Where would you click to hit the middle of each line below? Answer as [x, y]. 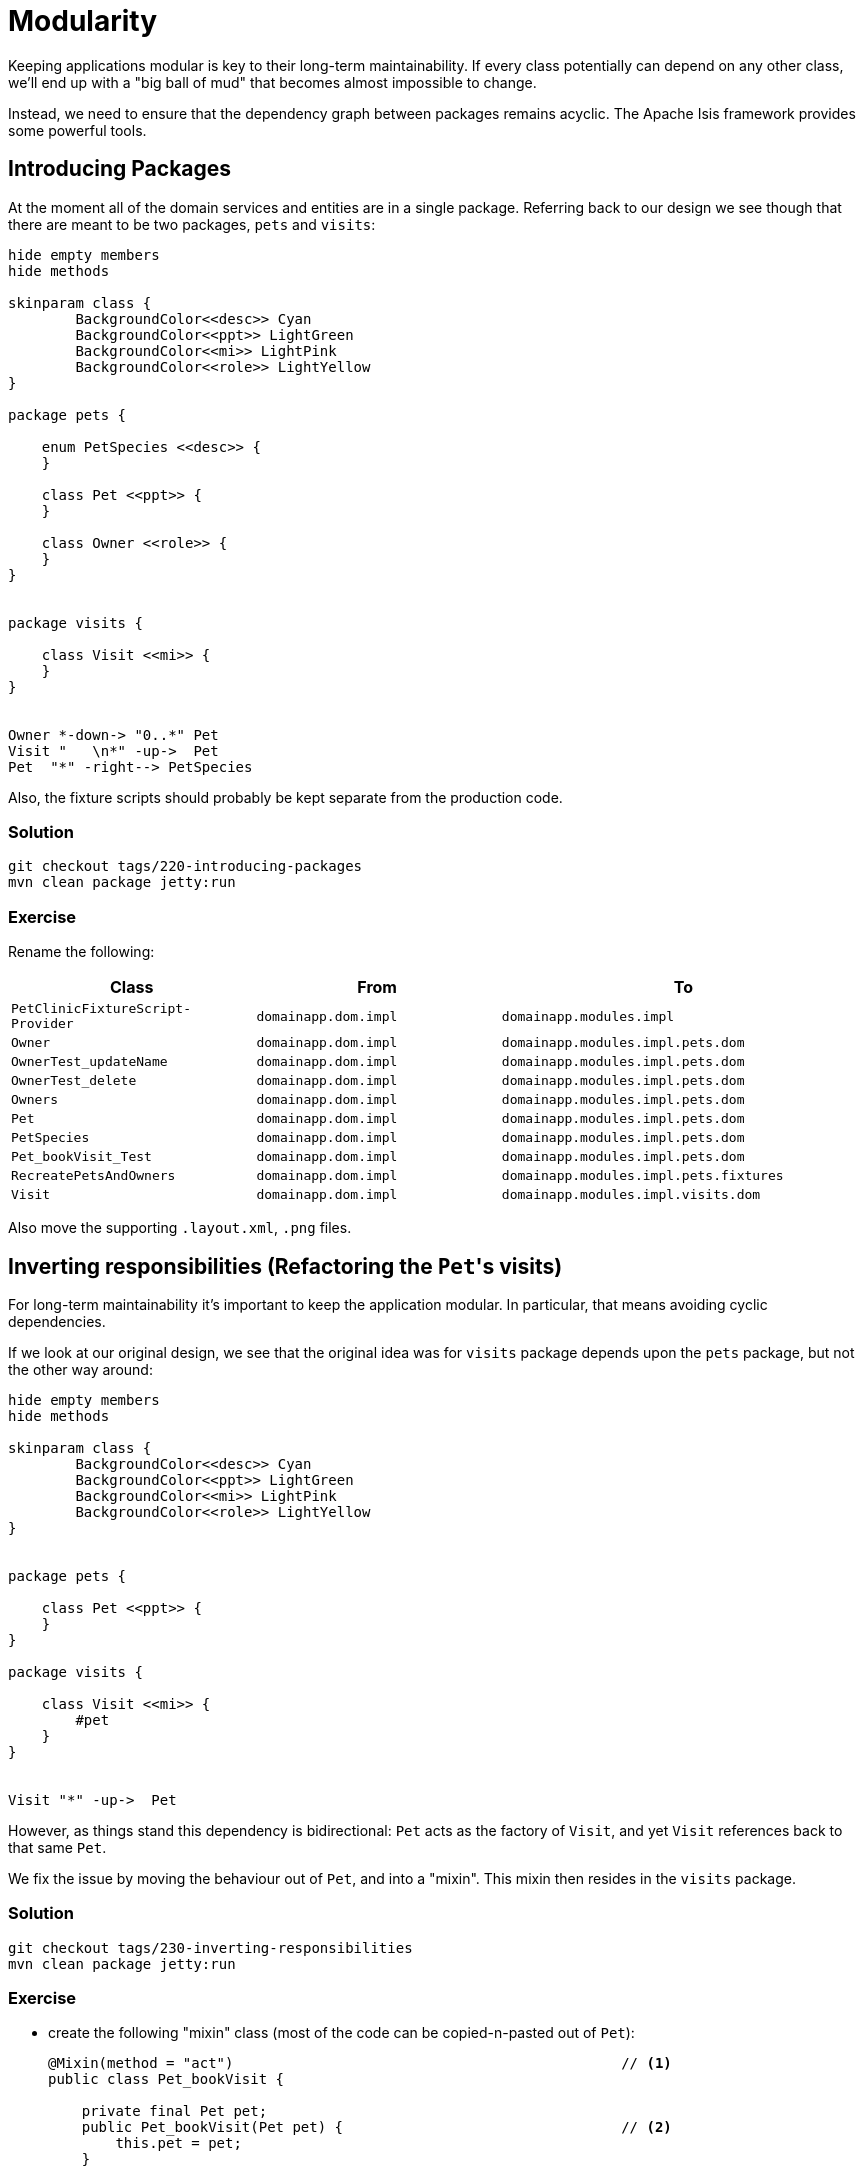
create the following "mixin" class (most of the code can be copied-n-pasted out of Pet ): [341, 2033]
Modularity [83, 21]
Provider [42, 1024]
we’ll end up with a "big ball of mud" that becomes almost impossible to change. [272, 82]
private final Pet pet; [174, 2111]
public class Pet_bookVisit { [166, 2079]
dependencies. [57, 1321]
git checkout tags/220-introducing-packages [185, 866]
